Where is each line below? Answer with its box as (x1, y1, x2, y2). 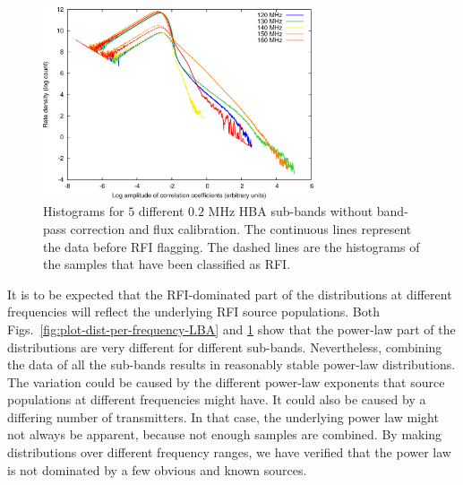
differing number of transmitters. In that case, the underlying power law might (7, 407, 439, 426)
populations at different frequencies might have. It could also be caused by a (7, 390, 426, 409)
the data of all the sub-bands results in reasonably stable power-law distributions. (7, 355, 456, 374)
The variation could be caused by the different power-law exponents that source (7, 372, 445, 391)
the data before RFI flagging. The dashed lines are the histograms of (43, 237, 420, 255)
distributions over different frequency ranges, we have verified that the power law (7, 443, 451, 462)
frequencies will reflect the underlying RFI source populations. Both (7, 302, 380, 321)
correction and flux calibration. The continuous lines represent (70, 219, 412, 238)
